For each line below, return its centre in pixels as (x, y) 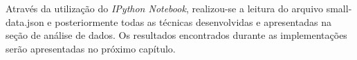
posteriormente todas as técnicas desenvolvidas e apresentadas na (193, 21)
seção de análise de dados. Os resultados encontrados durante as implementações (176, 35)
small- (339, 8)
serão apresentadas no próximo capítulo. (91, 48)
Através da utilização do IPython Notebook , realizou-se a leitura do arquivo (165, 8)
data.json (25, 21)
